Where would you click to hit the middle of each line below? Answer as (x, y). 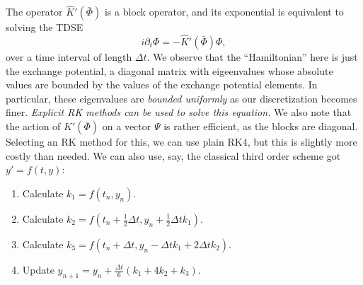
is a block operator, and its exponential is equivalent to (224, 12)
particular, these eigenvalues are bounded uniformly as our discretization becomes (181, 98)
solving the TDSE (45, 27)
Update (38, 269)
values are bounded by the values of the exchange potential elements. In (162, 85)
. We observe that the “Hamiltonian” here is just (252, 57)
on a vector (127, 126)
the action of (33, 126)
